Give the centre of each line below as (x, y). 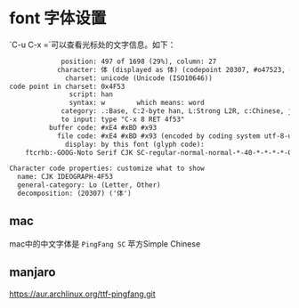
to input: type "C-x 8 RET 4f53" (123, 120)
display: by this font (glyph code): (135, 144)
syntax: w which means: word (137, 103)
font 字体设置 (58, 18)
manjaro (32, 272)
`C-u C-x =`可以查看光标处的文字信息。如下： (93, 45)
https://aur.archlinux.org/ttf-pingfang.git (82, 294)
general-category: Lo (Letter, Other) (89, 185)
